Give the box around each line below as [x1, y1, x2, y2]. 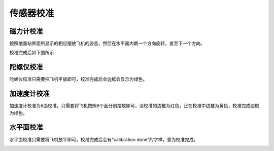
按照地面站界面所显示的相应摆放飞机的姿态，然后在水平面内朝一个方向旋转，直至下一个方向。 [9, 41, 205, 47]
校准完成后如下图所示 [9, 50, 54, 56]
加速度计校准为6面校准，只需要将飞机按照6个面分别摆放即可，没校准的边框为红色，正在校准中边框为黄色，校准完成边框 [9, 103, 260, 109]
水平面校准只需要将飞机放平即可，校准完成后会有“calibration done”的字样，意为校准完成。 [9, 136, 198, 142]
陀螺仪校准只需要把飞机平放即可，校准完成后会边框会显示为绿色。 [9, 76, 147, 82]
